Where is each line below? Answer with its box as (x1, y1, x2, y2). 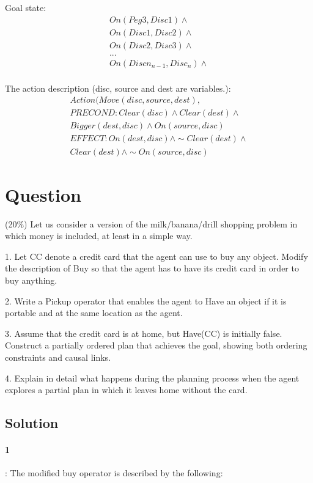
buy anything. (5, 274, 57, 287)
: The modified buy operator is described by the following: (5, 466, 223, 479)
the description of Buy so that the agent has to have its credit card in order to (5, 262, 299, 275)
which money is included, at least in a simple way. (5, 229, 193, 242)
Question (5, 182, 81, 207)
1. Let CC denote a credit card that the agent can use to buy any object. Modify (5, 249, 308, 262)
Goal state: (5, 1, 46, 13)
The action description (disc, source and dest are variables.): (5, 81, 231, 94)
